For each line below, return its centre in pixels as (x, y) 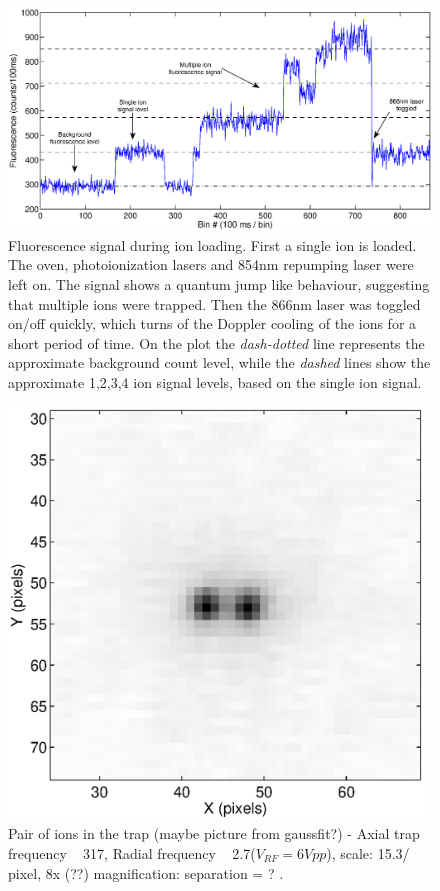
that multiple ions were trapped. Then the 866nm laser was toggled (214, 303)
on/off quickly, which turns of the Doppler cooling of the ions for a (212, 323)
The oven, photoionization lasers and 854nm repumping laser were (211, 264)
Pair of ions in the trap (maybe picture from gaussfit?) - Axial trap (214, 833)
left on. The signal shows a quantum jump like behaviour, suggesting (219, 283)
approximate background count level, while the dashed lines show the (219, 362)
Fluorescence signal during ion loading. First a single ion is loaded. (212, 244)
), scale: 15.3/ (368, 853)
